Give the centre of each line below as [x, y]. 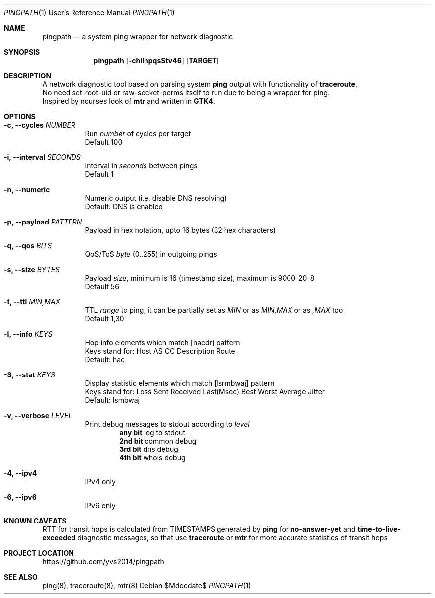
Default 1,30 [105, 319]
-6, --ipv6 [20, 497]
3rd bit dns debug [149, 449]
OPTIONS [20, 116]
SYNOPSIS [22, 52]
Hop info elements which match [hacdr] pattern [163, 342]
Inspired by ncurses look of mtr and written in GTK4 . [129, 101]
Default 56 [102, 286]
